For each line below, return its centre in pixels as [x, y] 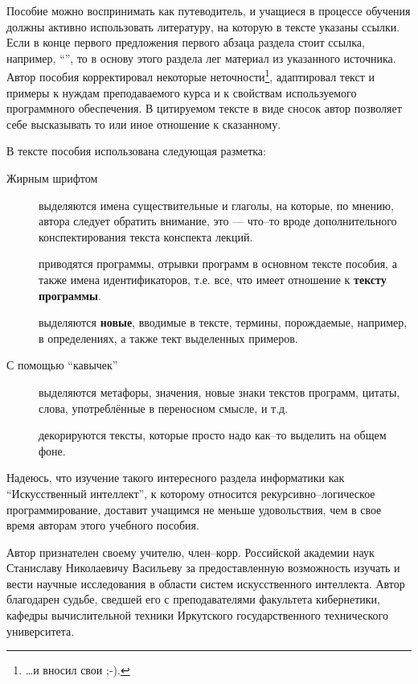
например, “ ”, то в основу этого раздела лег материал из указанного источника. [201, 58]
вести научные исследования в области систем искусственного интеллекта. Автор [206, 583]
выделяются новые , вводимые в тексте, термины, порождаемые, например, [223, 322]
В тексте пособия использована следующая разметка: [136, 151]
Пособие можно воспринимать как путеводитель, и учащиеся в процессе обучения [209, 10]
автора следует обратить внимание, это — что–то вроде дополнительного [218, 221]
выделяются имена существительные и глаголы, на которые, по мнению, [216, 205]
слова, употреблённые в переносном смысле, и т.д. [164, 408]
